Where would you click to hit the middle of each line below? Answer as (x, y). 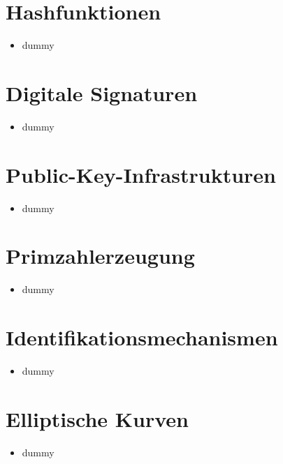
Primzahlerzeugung (100, 256)
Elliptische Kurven (97, 418)
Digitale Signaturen (102, 92)
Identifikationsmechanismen (142, 337)
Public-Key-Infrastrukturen (141, 174)
